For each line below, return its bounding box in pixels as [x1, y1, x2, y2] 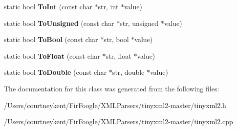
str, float [106, 50, 131, 61]
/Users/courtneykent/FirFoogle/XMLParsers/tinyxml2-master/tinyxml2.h [4, 100, 226, 110]
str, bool [104, 34, 129, 44]
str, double [112, 67, 145, 77]
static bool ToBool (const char [4, 34, 98, 44]
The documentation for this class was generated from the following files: [4, 83, 219, 93]
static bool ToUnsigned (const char [4, 18, 114, 28]
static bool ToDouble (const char [4, 67, 107, 77]
